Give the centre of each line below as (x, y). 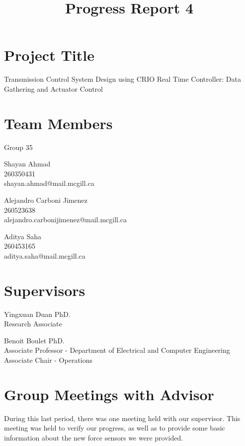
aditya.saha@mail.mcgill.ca (45, 255)
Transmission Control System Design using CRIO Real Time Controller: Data (122, 79)
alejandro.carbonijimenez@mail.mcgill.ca (66, 220)
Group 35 (18, 147)
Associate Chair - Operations (48, 360)
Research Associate (33, 324)
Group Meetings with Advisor (109, 394)
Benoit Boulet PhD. (34, 340)
